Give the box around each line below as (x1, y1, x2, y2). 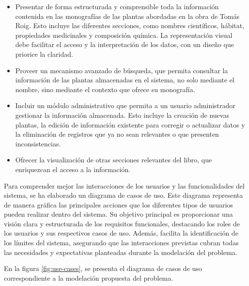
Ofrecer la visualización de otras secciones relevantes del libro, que (15, 155, 212, 165)
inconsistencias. (15, 138, 61, 148)
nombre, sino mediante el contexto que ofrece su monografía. (15, 84, 195, 94)
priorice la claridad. (15, 48, 73, 59)
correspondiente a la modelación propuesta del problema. (4, 272, 173, 283)
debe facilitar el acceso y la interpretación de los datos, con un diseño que (15, 39, 234, 49)
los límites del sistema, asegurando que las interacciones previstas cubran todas (4, 238, 239, 248)
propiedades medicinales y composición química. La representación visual (15, 30, 233, 40)
